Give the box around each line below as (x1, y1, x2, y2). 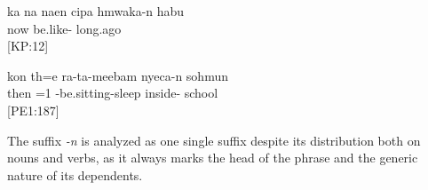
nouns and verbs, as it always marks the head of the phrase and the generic (7, 148, 418, 167)
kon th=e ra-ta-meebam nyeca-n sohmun (7, 66, 228, 84)
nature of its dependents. (7, 165, 143, 184)
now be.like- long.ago (7, 19, 122, 37)
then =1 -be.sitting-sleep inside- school (7, 83, 218, 102)
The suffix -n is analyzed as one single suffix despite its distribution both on (7, 131, 421, 149)
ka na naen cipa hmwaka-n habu (7, 2, 185, 20)
